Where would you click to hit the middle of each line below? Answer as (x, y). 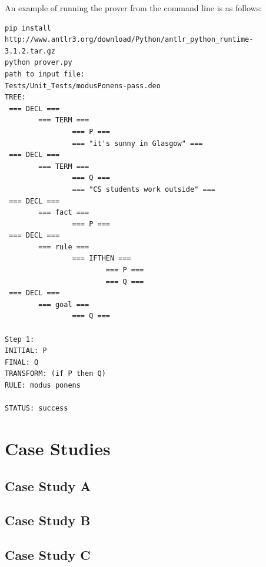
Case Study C (48, 555)
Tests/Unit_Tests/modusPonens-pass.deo (83, 86)
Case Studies (58, 448)
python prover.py (39, 63)
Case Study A (48, 486)
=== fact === (64, 213)
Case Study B (48, 520)
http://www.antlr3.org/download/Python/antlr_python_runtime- (129, 40)
